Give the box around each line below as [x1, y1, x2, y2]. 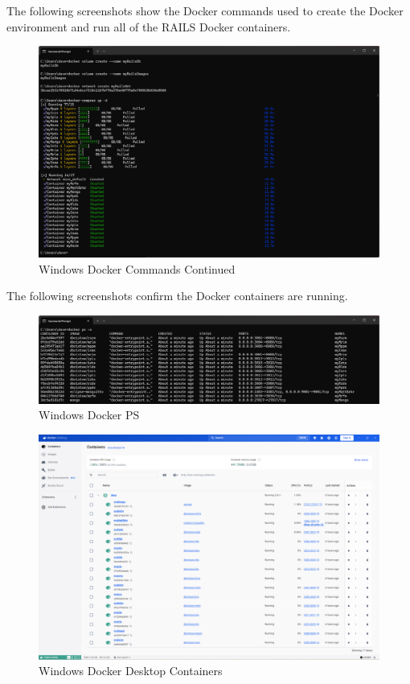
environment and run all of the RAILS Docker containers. [6, 18, 291, 35]
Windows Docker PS [39, 406, 140, 423]
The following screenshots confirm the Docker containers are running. [6, 287, 348, 304]
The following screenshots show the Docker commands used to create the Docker [6, 2, 404, 19]
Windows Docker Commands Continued [39, 260, 236, 277]
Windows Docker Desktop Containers [39, 662, 223, 679]
